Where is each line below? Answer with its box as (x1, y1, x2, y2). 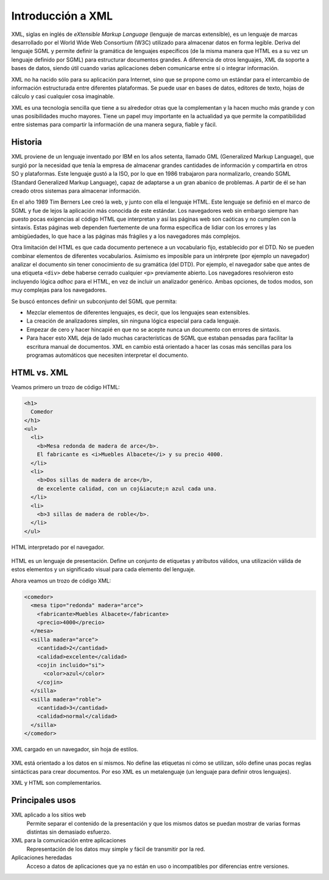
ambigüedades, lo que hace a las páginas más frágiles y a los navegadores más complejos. (11, 232, 241, 240)
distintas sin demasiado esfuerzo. (26, 828, 111, 835)
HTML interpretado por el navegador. (11, 543, 105, 551)
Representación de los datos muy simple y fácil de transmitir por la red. (26, 845, 205, 853)
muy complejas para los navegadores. (11, 287, 107, 294)
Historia (11, 137, 43, 148)
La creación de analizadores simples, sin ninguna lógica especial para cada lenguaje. (26, 317, 241, 324)
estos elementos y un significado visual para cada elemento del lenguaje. (11, 566, 196, 573)
